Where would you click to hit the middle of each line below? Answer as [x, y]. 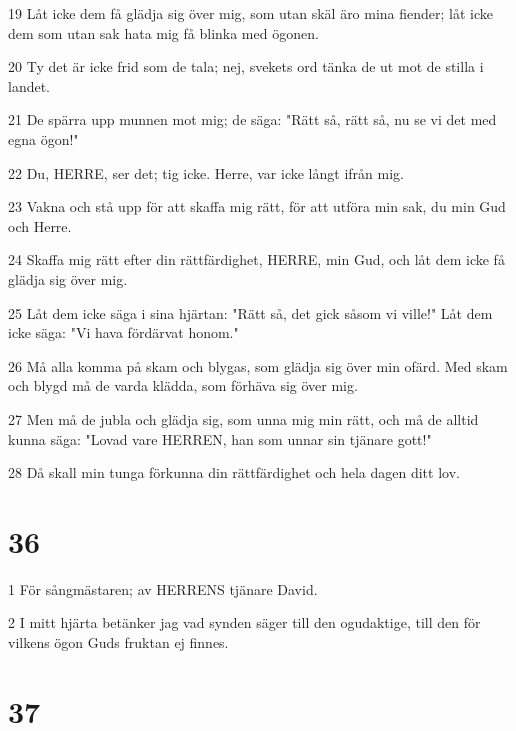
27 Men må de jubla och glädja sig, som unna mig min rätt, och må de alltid [243, 418]
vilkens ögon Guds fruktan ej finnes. [118, 642]
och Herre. [40, 225]
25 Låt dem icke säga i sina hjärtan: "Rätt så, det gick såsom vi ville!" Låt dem [250, 312]
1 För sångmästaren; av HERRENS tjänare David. [163, 588]
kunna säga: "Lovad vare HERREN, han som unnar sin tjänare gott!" [220, 438]
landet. [29, 85]
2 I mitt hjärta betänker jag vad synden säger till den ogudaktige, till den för [244, 622]
